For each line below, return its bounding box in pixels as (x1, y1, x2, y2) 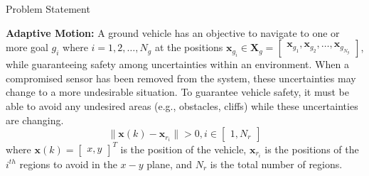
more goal (6, 40, 48, 55)
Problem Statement (6, 1, 90, 16)
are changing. (6, 112, 64, 127)
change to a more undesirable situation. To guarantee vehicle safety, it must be (6, 84, 350, 99)
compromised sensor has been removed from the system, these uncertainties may (6, 70, 356, 85)
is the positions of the (264, 141, 359, 156)
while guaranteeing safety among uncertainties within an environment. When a (6, 57, 349, 72)
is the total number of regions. (210, 156, 343, 171)
